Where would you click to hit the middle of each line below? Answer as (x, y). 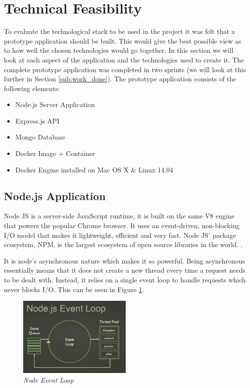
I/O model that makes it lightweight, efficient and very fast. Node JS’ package (120, 235)
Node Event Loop (49, 380)
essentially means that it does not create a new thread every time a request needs (125, 270)
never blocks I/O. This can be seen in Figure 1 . (74, 289)
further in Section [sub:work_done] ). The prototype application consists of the (120, 79)
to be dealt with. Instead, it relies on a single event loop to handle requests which (125, 280)
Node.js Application (55, 195)
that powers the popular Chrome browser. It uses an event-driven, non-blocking (122, 225)
